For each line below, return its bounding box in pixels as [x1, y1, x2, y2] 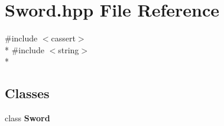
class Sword [5, 112, 50, 124]
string [58, 43, 79, 56]
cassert [51, 32, 76, 44]
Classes [5, 84, 50, 102]
